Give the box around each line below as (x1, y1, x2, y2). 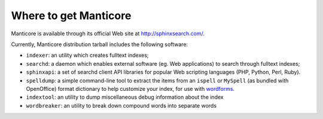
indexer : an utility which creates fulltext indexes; (26, 51, 149, 59)
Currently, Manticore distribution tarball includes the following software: (11, 41, 188, 48)
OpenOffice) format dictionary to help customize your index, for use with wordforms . (26, 85, 235, 92)
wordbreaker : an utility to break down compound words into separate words (26, 102, 217, 109)
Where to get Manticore (11, 9, 132, 22)
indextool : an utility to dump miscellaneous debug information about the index (26, 93, 224, 101)
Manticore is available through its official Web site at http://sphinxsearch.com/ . (11, 30, 205, 37)
